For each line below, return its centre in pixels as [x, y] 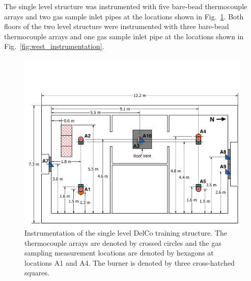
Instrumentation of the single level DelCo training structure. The [126, 233]
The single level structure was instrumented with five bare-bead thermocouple [126, 6]
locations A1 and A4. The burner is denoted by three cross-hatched [130, 262]
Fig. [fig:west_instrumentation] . [54, 46]
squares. [37, 273]
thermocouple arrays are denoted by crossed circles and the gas [123, 242]
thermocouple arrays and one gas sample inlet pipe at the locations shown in [124, 36]
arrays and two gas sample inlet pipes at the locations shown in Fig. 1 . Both [124, 16]
